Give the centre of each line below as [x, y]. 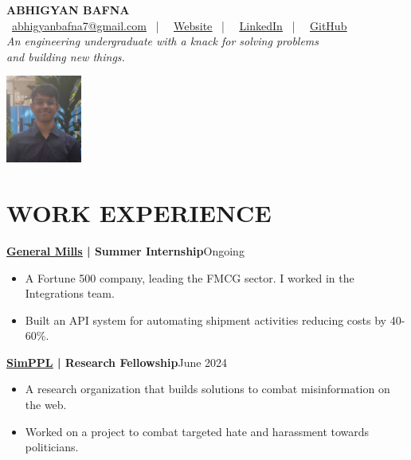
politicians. [52, 447]
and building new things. [66, 56]
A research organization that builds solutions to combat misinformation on [207, 389]
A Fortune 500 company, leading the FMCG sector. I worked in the [190, 277]
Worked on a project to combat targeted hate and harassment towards [197, 431]
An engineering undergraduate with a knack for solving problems [163, 41]
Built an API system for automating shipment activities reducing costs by [205, 320]
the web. [46, 405]
